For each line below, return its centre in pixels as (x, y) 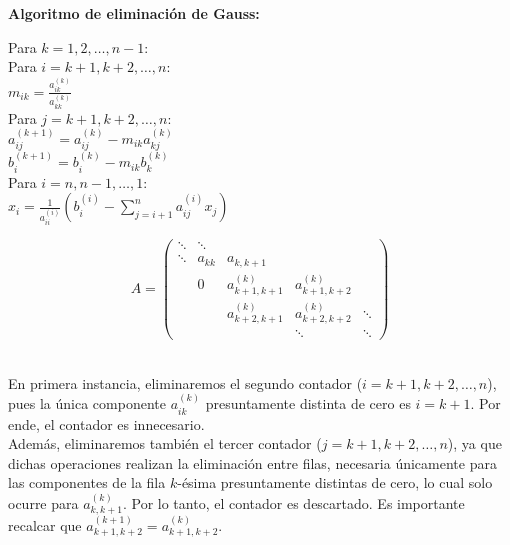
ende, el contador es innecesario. (106, 423)
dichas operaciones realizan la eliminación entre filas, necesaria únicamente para (252, 462)
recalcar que (45, 525)
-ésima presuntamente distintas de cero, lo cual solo (335, 482)
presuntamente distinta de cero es (308, 403)
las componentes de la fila (87, 482)
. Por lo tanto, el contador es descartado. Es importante (293, 502)
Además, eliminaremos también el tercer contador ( (165, 443)
